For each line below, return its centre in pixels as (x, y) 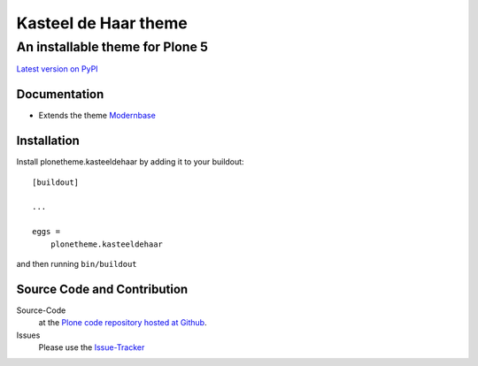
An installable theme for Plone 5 (112, 47)
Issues (28, 335)
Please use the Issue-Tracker (92, 347)
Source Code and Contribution (102, 289)
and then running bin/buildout (77, 263)
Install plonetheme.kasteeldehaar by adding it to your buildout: (130, 162)
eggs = (46, 232)
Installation (48, 141)
